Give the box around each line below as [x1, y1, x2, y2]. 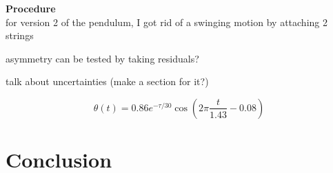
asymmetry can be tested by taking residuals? [6, 51, 199, 65]
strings [6, 28, 34, 43]
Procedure [6, 1, 56, 15]
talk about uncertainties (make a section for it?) [6, 74, 209, 89]
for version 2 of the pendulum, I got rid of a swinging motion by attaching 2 [6, 14, 327, 29]
